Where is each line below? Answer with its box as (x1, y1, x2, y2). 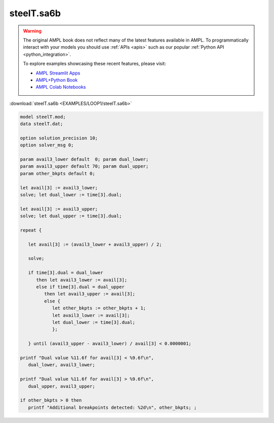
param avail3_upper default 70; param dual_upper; (20, 164, 149, 169)
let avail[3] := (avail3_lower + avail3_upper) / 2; (28, 241, 162, 247)
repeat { (20, 227, 42, 233)
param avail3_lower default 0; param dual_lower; (20, 157, 149, 162)
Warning (23, 28, 42, 34)
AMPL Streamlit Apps (36, 70, 81, 76)
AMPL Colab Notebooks (36, 84, 86, 90)
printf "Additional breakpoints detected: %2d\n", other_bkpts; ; (28, 404, 197, 410)
